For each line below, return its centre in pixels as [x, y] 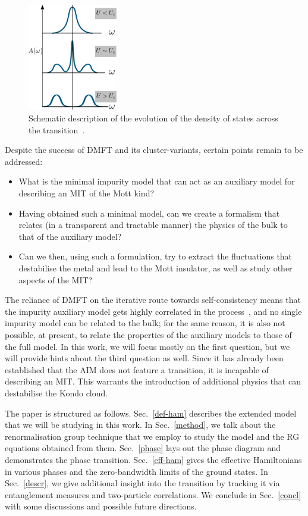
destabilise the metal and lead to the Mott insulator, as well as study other [155, 268]
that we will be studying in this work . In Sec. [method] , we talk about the [140, 425]
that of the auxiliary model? [70, 236]
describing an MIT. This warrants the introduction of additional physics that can [153, 381]
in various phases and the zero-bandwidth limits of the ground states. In [136, 471]
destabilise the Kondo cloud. [56, 393]
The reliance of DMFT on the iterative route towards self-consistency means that [153, 300]
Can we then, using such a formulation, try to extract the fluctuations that [155, 256]
